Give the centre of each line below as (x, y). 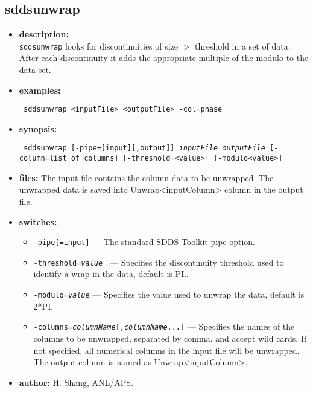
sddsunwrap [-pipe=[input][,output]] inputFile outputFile (144, 148)
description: (44, 34)
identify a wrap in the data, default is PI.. (111, 274)
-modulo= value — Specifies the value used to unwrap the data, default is (169, 294)
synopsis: (38, 128)
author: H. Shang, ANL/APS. (76, 382)
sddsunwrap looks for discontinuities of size (99, 46)
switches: (38, 221)
